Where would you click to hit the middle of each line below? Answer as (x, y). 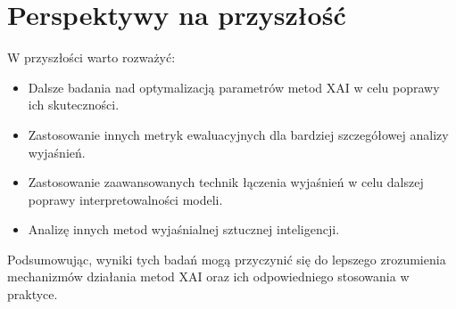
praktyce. (33, 294)
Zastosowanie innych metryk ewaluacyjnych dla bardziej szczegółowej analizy (238, 134)
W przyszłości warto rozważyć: (91, 57)
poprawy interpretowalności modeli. (125, 199)
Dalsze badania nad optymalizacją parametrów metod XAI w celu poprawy (234, 87)
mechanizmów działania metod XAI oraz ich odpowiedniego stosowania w (208, 276)
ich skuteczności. (74, 105)
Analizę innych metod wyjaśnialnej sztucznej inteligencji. (184, 229)
